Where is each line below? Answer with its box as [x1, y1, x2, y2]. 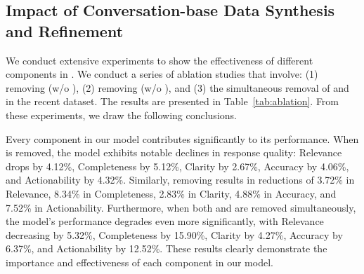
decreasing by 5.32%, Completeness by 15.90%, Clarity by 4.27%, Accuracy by [6, 227, 343, 242]
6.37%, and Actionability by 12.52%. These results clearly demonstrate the [6, 241, 327, 256]
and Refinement [6, 20, 124, 41]
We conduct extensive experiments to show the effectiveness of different [6, 53, 313, 67]
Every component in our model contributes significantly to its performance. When [6, 131, 359, 146]
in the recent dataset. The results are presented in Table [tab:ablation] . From [6, 94, 339, 109]
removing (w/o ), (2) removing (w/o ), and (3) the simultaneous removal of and [6, 80, 349, 95]
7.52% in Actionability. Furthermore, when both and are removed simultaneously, [6, 200, 356, 214]
